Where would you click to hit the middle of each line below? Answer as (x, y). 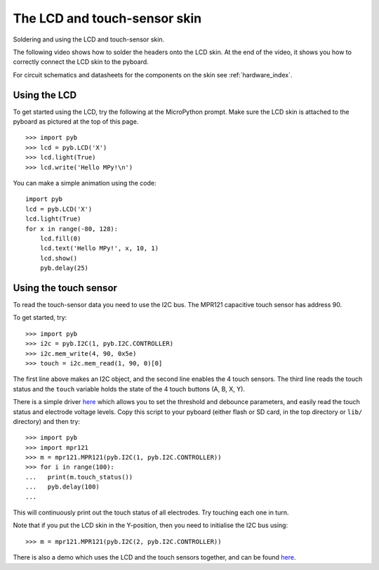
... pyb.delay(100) (62, 487)
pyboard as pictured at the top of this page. (76, 122)
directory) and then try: (47, 421)
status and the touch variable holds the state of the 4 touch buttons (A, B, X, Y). (129, 389)
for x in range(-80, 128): (72, 229)
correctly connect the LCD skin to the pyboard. (81, 62)
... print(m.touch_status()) (79, 477)
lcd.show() (59, 258)
